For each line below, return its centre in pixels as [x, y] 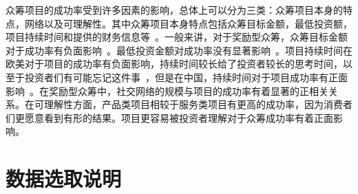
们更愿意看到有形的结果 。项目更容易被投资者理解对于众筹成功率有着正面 [169, 117]
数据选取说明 [64, 179]
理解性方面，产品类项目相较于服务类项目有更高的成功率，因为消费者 [198, 104]
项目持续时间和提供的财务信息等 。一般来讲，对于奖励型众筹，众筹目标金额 [177, 37]
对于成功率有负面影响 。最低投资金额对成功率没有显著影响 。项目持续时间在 [179, 50]
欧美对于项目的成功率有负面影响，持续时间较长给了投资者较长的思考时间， [174, 64]
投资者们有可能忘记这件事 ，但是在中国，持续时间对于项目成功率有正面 [186, 77]
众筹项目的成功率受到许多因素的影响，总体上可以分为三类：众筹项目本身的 [174, 10]
